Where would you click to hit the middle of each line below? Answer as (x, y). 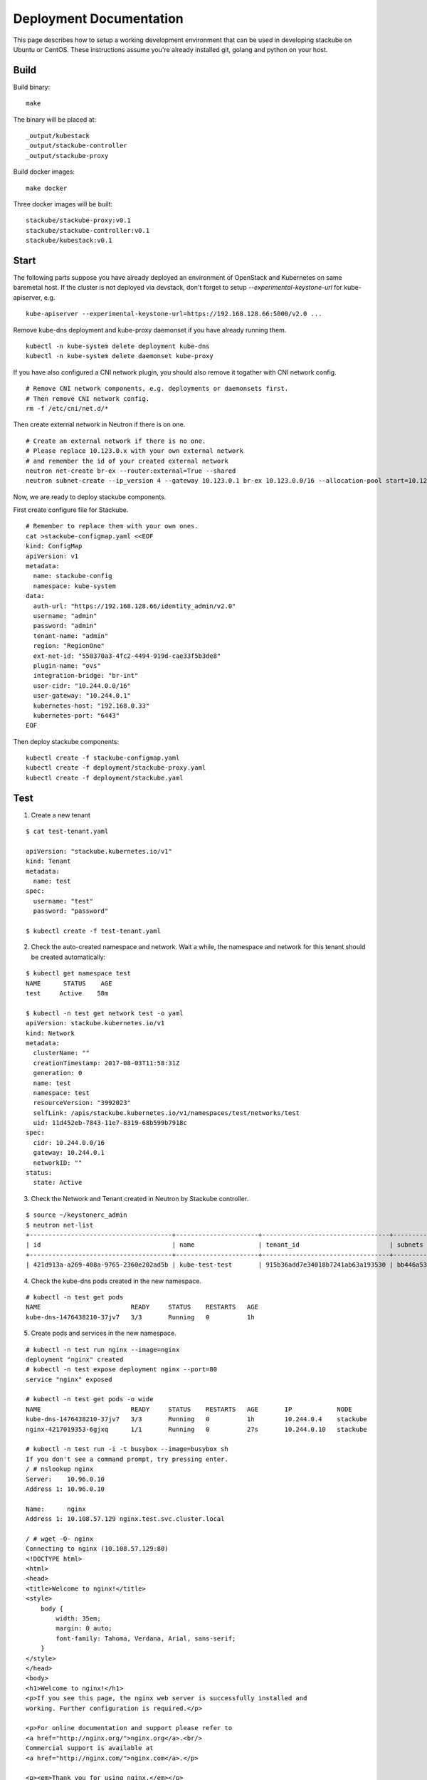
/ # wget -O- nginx (60, 1539)
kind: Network (50, 1033)
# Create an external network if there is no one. (116, 441)
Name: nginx (56, 1509)
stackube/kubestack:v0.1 (69, 241)
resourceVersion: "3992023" (82, 1103)
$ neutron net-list (60, 1225)
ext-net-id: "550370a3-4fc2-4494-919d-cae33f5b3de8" (127, 656)
